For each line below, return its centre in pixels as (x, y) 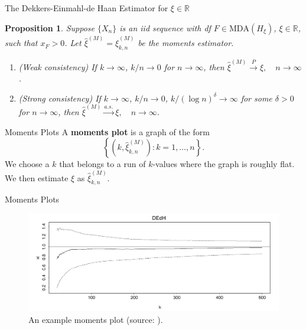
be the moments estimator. (186, 43)
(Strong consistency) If (60, 98)
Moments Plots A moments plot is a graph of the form (108, 131)
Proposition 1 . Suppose (50, 27)
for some (256, 98)
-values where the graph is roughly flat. (224, 164)
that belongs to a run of (102, 164)
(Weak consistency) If (58, 66)
